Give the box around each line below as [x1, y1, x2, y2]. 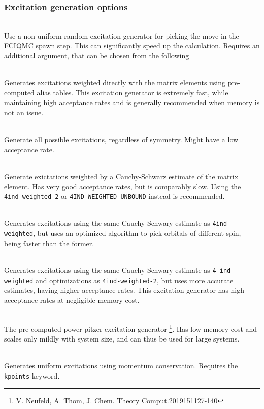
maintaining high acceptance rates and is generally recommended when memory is [4, 97, 260, 108]
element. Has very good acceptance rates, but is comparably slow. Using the [4, 181, 241, 191]
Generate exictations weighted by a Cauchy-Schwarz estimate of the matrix [4, 171, 239, 181]
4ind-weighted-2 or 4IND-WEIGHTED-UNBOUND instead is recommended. [4, 191, 225, 201]
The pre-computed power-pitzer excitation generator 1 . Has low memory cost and [4, 322, 257, 334]
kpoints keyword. [4, 370, 60, 381]
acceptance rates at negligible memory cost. [4, 294, 140, 305]
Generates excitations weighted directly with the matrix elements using [4, 77, 226, 88]
